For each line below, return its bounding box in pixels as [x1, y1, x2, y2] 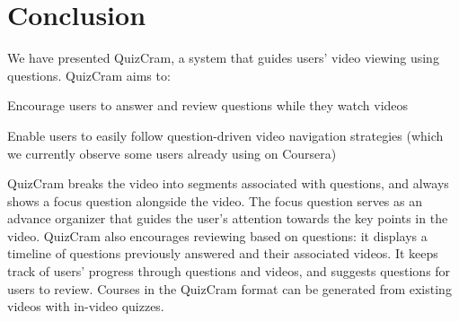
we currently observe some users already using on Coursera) [7, 143, 337, 162]
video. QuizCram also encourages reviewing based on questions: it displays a [7, 226, 428, 245]
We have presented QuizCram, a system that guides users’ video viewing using [7, 48, 439, 67]
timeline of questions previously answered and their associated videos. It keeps [7, 244, 438, 263]
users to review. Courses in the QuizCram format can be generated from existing [7, 279, 452, 298]
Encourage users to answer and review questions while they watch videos [7, 96, 409, 115]
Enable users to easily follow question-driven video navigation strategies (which [7, 126, 444, 144]
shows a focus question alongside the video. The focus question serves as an [7, 191, 422, 210]
